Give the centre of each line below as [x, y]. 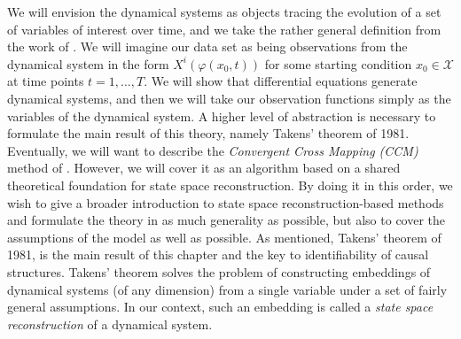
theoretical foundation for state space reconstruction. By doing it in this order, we [230, 185]
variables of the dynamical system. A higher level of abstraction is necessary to [222, 116]
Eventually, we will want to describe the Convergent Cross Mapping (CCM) [213, 150]
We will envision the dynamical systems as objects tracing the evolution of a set [224, 12]
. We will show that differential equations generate [281, 81]
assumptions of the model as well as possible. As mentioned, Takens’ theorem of [224, 237]
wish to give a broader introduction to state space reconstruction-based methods [226, 202]
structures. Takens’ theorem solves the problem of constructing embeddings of [219, 271]
